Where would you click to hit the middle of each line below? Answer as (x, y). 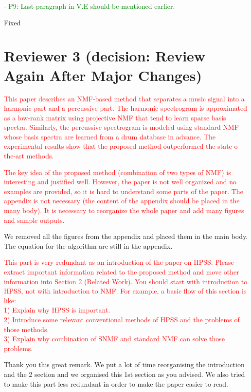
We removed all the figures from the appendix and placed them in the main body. (126, 236)
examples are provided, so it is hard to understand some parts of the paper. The (124, 191)
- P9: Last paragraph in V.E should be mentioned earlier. (90, 6)
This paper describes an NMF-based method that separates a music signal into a (124, 98)
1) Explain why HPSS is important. (57, 310)
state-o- (229, 146)
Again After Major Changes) (103, 75)
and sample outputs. (34, 220)
